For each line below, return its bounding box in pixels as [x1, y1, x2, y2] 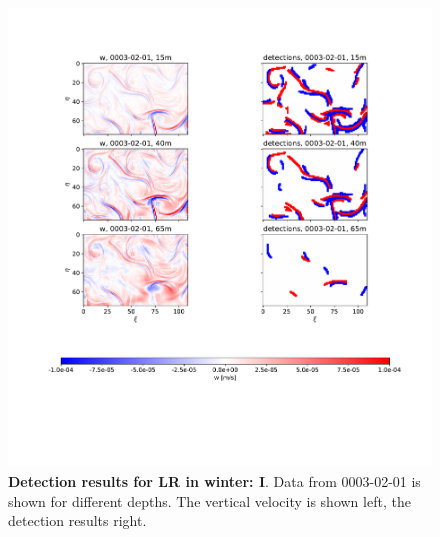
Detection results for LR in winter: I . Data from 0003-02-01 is [8, 471, 421, 492]
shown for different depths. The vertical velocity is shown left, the [8, 490, 411, 511]
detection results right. [8, 510, 147, 531]
